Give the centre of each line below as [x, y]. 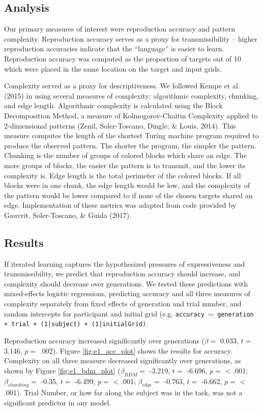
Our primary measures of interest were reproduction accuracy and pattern [120, 29]
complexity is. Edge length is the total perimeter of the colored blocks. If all [123, 175]
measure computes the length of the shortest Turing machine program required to [131, 135]
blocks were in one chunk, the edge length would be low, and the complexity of [127, 185]
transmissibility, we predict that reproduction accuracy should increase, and [122, 274]
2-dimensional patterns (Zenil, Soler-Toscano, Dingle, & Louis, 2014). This [120, 125]
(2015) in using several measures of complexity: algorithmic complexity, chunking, [131, 95]
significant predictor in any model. [58, 402]
